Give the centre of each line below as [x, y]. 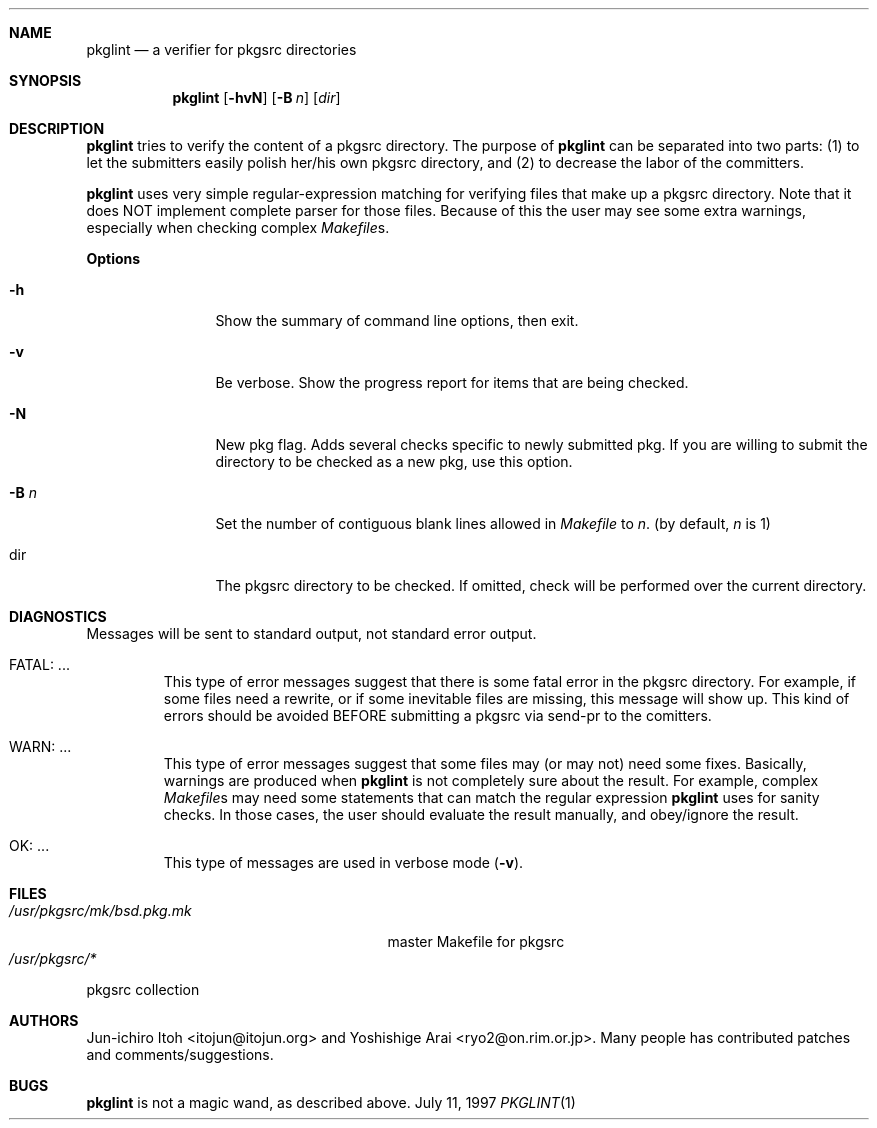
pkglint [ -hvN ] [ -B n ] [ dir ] [256, 97]
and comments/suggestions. [180, 1054]
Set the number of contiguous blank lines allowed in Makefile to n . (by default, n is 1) [493, 523]
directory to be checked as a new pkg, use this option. [394, 461]
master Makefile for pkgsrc [476, 941]
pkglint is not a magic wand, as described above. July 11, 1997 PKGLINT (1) [331, 1102]
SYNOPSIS [45, 80]
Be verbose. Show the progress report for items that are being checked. [452, 382]
